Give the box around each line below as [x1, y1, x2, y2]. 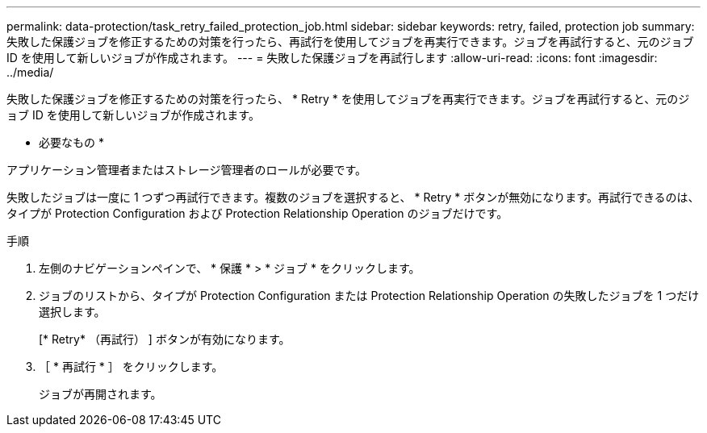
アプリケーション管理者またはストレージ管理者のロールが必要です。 [6, 163, 367, 177]
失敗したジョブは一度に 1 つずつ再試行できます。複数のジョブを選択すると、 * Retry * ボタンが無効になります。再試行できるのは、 [6, 190, 700, 204]
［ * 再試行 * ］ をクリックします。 [39, 360, 224, 373]
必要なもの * [39, 135, 104, 149]
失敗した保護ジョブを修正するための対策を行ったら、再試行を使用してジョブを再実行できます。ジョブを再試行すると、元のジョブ [6, 35, 694, 48]
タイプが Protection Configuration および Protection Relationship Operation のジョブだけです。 [6, 206, 508, 220]
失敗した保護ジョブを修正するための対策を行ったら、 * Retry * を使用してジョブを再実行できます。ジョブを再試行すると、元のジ [6, 92, 690, 106]
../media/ [6, 65, 54, 79]
